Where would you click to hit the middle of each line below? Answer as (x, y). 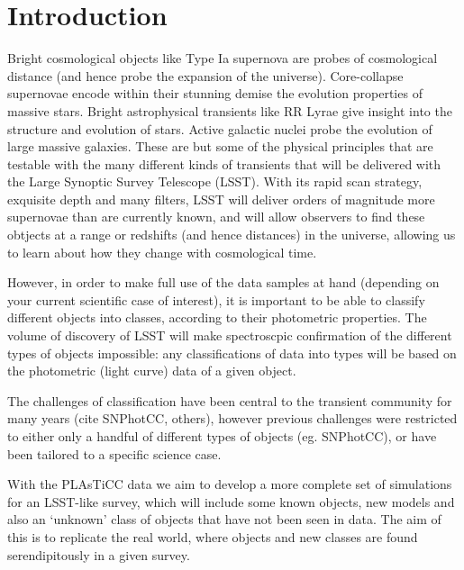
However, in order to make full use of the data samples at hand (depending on (223, 282)
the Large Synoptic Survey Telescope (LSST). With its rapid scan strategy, (215, 181)
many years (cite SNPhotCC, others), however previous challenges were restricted (232, 418)
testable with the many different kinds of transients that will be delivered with (224, 163)
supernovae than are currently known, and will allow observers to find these (216, 217)
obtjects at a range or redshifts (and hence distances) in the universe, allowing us (232, 235)
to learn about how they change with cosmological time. (162, 252)
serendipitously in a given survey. (99, 554)
